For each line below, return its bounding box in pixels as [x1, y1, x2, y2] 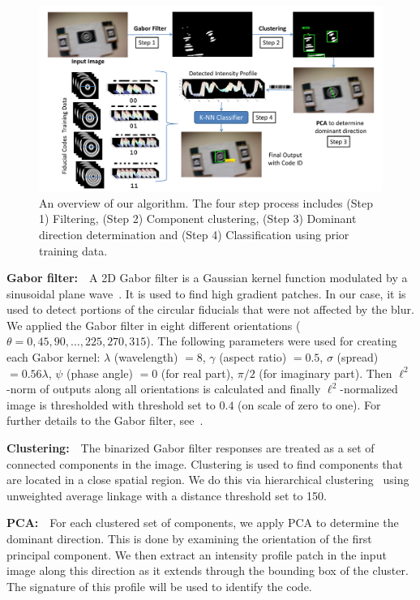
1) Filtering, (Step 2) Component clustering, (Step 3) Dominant [39, 210, 357, 227]
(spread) [336, 349, 379, 366]
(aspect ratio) [219, 349, 287, 366]
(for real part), [161, 364, 234, 381]
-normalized [340, 380, 398, 397]
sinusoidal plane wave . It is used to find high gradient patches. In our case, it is [6, 285, 406, 302]
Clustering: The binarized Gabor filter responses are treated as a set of [6, 439, 375, 456]
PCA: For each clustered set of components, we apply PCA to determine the [6, 514, 399, 531]
